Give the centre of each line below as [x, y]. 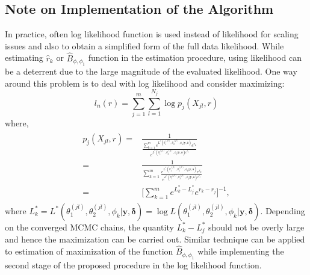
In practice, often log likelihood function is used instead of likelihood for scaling [152, 34]
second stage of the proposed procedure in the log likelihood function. [133, 264]
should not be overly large [256, 227]
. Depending [283, 210]
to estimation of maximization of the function [89, 251]
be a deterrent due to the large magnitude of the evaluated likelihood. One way [151, 71]
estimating [24, 57]
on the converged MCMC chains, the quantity [89, 227]
